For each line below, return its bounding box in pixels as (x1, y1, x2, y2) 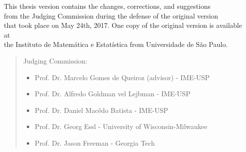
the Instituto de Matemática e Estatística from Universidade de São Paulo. (4, 39, 228, 49)
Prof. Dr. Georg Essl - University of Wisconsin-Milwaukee (35, 121, 208, 131)
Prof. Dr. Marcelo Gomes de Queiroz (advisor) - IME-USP (35, 72, 210, 82)
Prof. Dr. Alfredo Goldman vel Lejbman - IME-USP (35, 88, 190, 99)
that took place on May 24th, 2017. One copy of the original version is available (4, 20, 242, 30)
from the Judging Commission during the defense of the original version (4, 10, 218, 21)
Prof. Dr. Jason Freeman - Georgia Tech (35, 137, 155, 148)
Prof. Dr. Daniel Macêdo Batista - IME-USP (35, 105, 169, 115)
